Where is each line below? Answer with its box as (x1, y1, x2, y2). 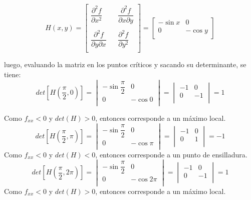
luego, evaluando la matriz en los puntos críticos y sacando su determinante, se (4, 59, 246, 70)
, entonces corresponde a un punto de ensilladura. (95, 149, 247, 159)
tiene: (4, 69, 21, 79)
